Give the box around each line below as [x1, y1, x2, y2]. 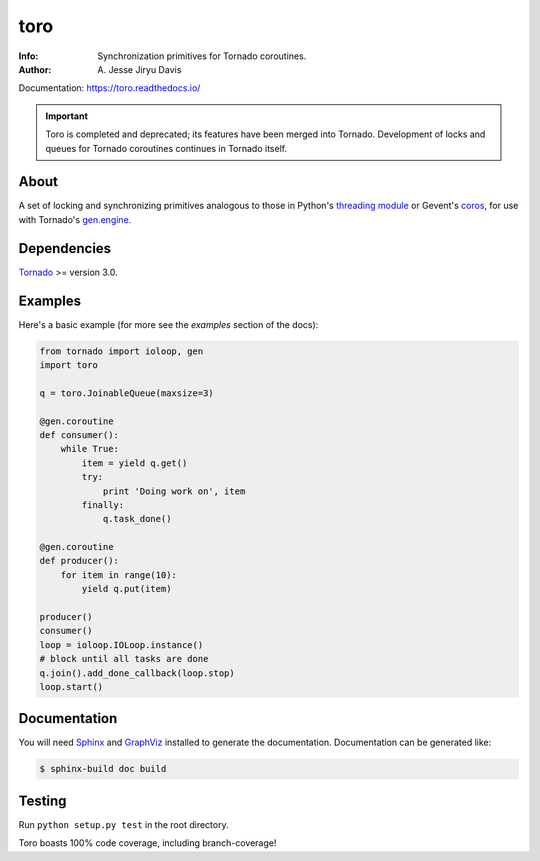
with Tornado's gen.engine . [18, 213, 132, 225]
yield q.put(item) [81, 583, 172, 595]
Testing [18, 792, 67, 809]
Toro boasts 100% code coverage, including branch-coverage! [18, 837, 277, 849]
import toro [39, 359, 99, 370]
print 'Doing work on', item [102, 485, 246, 497]
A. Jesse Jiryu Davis [97, 63, 182, 75]
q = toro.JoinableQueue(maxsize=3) [39, 387, 214, 399]
